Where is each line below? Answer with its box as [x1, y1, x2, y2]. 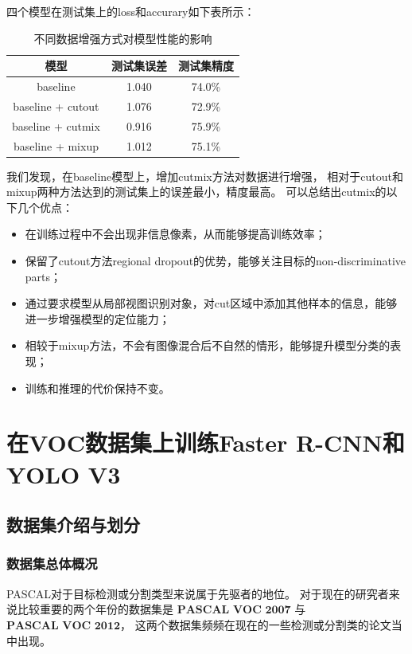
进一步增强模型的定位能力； [25, 310, 170, 327]
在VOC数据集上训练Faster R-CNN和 [6, 426, 405, 459]
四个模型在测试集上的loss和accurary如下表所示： [6, 3, 255, 19]
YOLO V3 [6, 457, 121, 490]
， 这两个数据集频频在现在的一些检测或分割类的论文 [120, 616, 391, 632]
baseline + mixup [13, 137, 99, 154]
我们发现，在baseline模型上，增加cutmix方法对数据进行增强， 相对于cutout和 [6, 167, 404, 184]
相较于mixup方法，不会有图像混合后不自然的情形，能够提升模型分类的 [25, 337, 391, 354]
